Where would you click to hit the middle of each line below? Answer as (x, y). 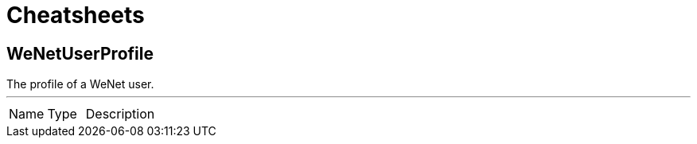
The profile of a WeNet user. (80, 84)
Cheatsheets (76, 15)
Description (120, 114)
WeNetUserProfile (80, 53)
